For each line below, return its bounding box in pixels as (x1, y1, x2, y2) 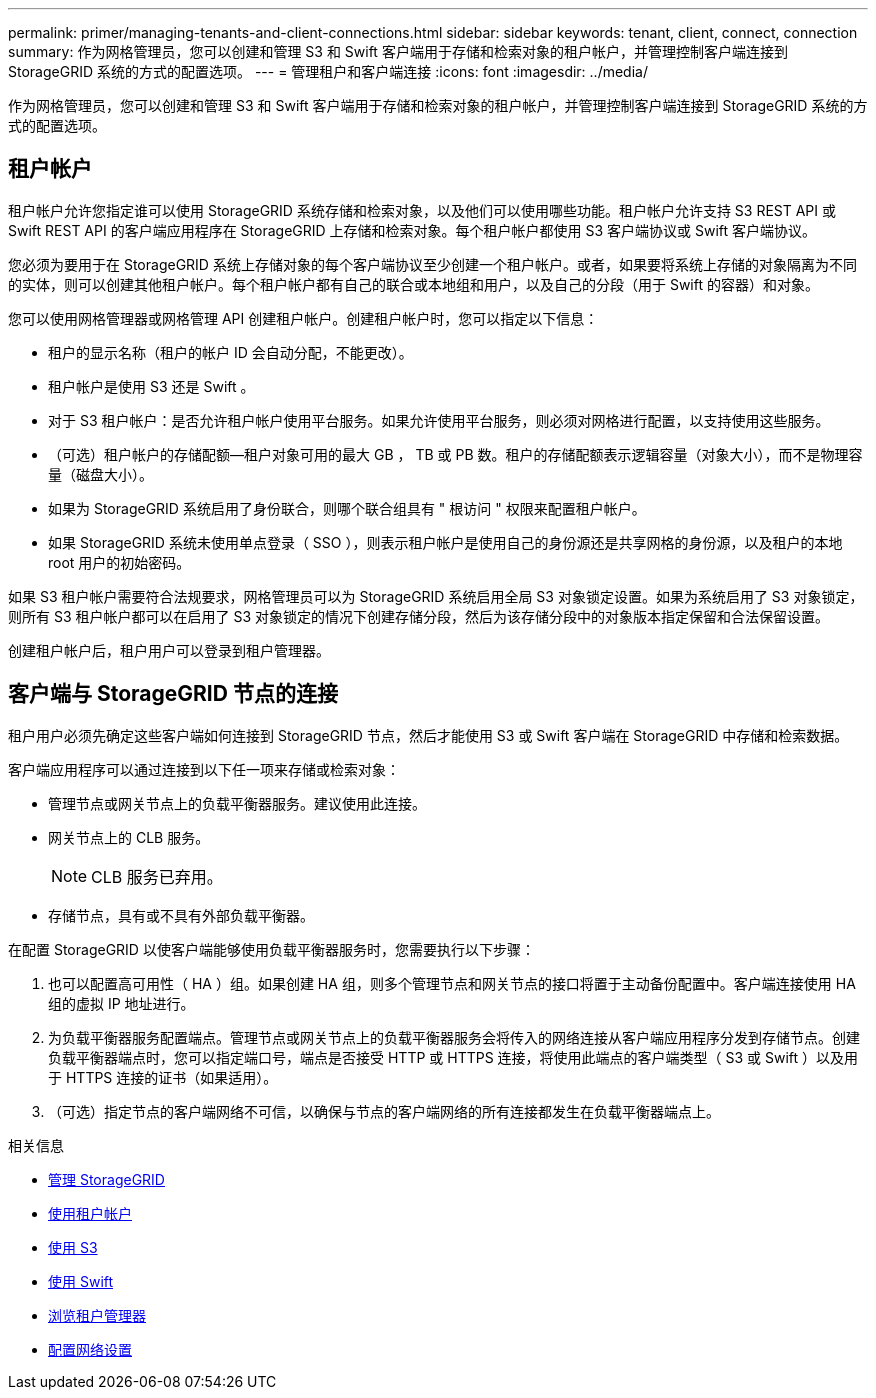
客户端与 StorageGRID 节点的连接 (8, 681, 338, 707)
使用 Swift (48, 1272, 114, 1290)
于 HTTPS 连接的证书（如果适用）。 (48, 1068, 278, 1086)
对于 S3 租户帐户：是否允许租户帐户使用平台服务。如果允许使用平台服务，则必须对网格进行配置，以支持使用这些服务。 (48, 411, 830, 429)
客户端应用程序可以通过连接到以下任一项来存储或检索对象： (8, 760, 400, 778)
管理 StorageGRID (48, 1170, 165, 1188)
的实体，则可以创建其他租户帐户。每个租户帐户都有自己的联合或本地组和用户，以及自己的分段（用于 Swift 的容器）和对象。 (8, 275, 819, 293)
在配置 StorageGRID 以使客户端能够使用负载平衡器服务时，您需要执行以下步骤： (8, 940, 535, 958)
